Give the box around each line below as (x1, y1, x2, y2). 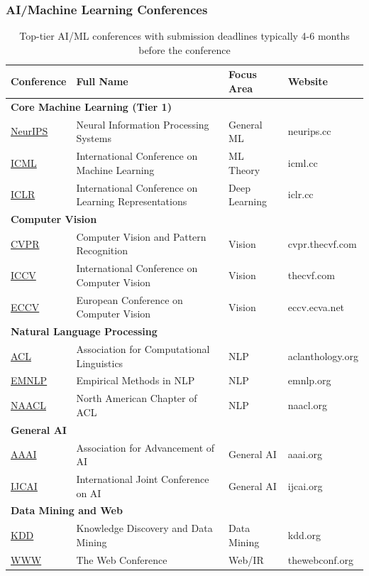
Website (287, 74, 328, 89)
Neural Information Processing (76, 116, 209, 131)
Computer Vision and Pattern (76, 229, 206, 244)
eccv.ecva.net (287, 299, 345, 314)
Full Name (76, 74, 128, 89)
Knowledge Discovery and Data (76, 521, 213, 536)
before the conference (138, 42, 231, 57)
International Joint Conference (76, 472, 209, 486)
